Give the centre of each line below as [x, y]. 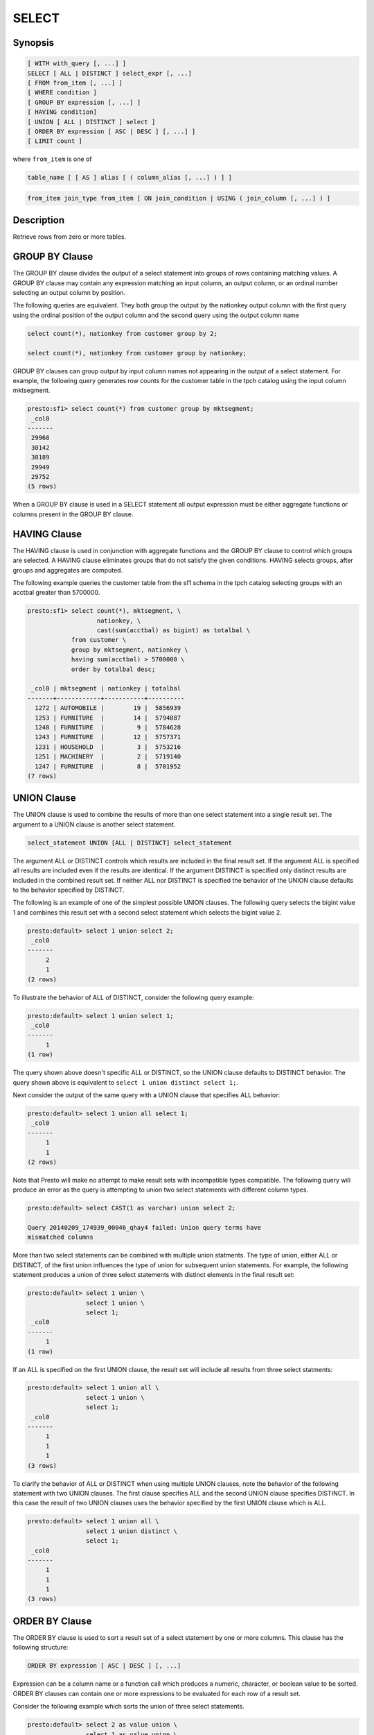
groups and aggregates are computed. [68, 570]
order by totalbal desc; [113, 669]
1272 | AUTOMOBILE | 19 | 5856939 [108, 708]
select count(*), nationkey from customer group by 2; [122, 333]
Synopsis [34, 43]
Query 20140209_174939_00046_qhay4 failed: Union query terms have [144, 1228]
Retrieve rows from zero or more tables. [70, 237]
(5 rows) [42, 486]
